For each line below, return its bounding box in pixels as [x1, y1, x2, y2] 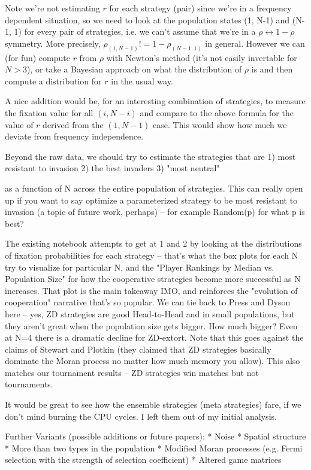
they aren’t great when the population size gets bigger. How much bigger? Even [5, 319, 298, 332]
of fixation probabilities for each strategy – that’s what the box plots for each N [5, 248, 298, 261]
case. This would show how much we [153, 118, 287, 131]
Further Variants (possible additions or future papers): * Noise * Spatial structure [5, 430, 306, 442]
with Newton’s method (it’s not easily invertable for [106, 51, 297, 63]
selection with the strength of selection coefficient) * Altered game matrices [5, 453, 282, 466]
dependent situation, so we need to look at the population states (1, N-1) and [5, 13, 290, 26]
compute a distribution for [5, 74, 102, 87]
